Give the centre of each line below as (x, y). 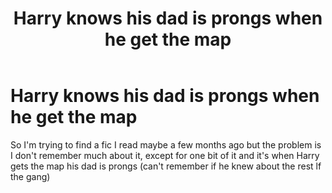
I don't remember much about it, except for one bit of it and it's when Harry (165, 155)
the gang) (30, 176)
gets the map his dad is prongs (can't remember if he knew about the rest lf (166, 166)
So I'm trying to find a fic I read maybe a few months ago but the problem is (166, 144)
